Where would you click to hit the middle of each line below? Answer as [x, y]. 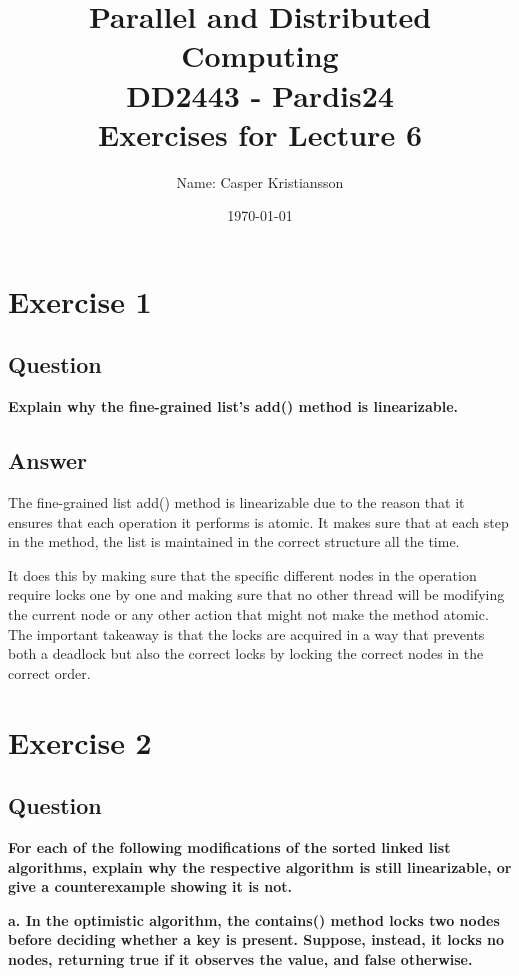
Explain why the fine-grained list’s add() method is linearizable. [233, 406]
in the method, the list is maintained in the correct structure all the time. [234, 541]
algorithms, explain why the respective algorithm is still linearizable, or [260, 866]
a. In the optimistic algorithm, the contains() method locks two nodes [254, 919]
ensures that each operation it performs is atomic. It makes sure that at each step [258, 521]
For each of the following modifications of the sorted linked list [229, 846]
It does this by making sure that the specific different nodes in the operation [242, 574]
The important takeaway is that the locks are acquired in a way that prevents [246, 633]
